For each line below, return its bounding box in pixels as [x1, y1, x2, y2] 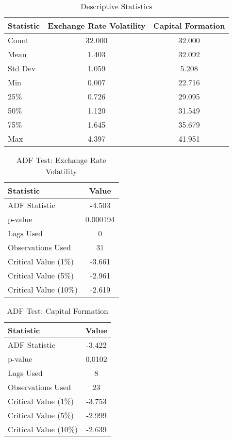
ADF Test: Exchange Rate [16, 154, 106, 165]
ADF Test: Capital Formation [7, 305, 108, 316]
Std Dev [8, 63, 36, 74]
